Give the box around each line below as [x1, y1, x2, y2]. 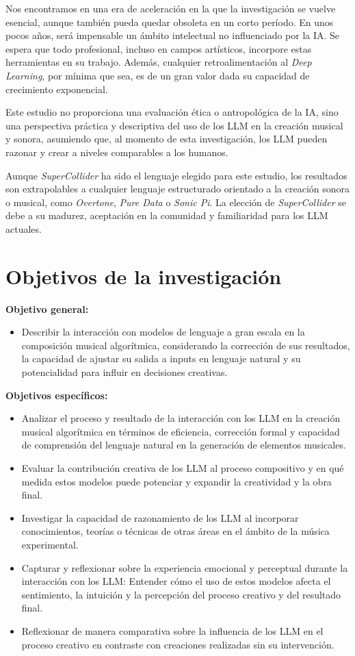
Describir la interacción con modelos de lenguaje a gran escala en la [21, 325, 305, 339]
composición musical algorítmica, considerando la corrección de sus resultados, [21, 338, 350, 352]
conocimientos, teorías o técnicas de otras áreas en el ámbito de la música [21, 524, 330, 538]
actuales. [5, 221, 42, 236]
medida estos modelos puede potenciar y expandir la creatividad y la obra [21, 474, 332, 488]
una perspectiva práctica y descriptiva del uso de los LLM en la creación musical [5, 118, 343, 132]
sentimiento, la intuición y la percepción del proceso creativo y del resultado [21, 587, 341, 601]
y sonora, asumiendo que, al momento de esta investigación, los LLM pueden [5, 131, 328, 146]
